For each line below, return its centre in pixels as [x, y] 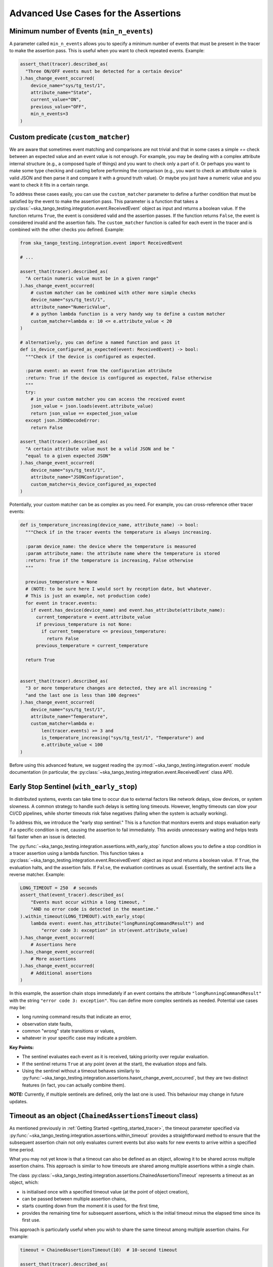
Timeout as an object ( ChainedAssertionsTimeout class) [104, 1116]
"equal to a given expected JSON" [68, 456]
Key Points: [21, 1047]
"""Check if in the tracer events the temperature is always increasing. [119, 532]
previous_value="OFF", [59, 107]
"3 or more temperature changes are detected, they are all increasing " [119, 688]
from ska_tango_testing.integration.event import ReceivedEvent [101, 243]
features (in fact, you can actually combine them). [74, 1085]
